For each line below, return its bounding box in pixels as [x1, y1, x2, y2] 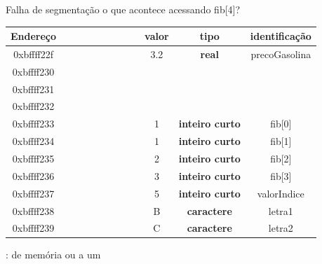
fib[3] [270, 168, 292, 183]
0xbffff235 [12, 151, 55, 165]
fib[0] [270, 116, 292, 131]
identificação [250, 29, 311, 43]
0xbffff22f [13, 46, 53, 61]
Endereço [11, 29, 57, 43]
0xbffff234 [12, 134, 55, 148]
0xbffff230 [12, 64, 55, 78]
